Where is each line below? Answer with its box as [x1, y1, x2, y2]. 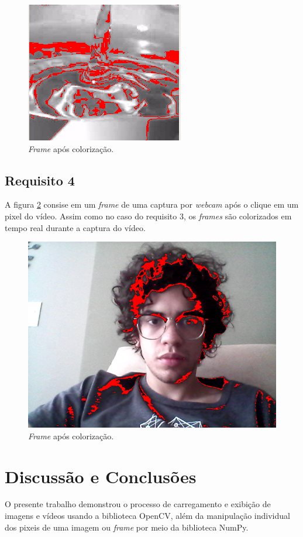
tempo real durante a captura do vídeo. [5, 221, 146, 233]
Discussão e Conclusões [5, 464, 197, 488]
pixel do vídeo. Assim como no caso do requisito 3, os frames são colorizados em [5, 209, 292, 222]
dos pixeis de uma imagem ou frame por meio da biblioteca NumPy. [5, 521, 249, 533]
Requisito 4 [5, 171, 75, 189]
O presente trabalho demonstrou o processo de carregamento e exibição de [5, 498, 271, 510]
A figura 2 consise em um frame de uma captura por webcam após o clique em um [5, 198, 299, 211]
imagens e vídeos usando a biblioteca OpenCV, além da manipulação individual [5, 510, 290, 522]
